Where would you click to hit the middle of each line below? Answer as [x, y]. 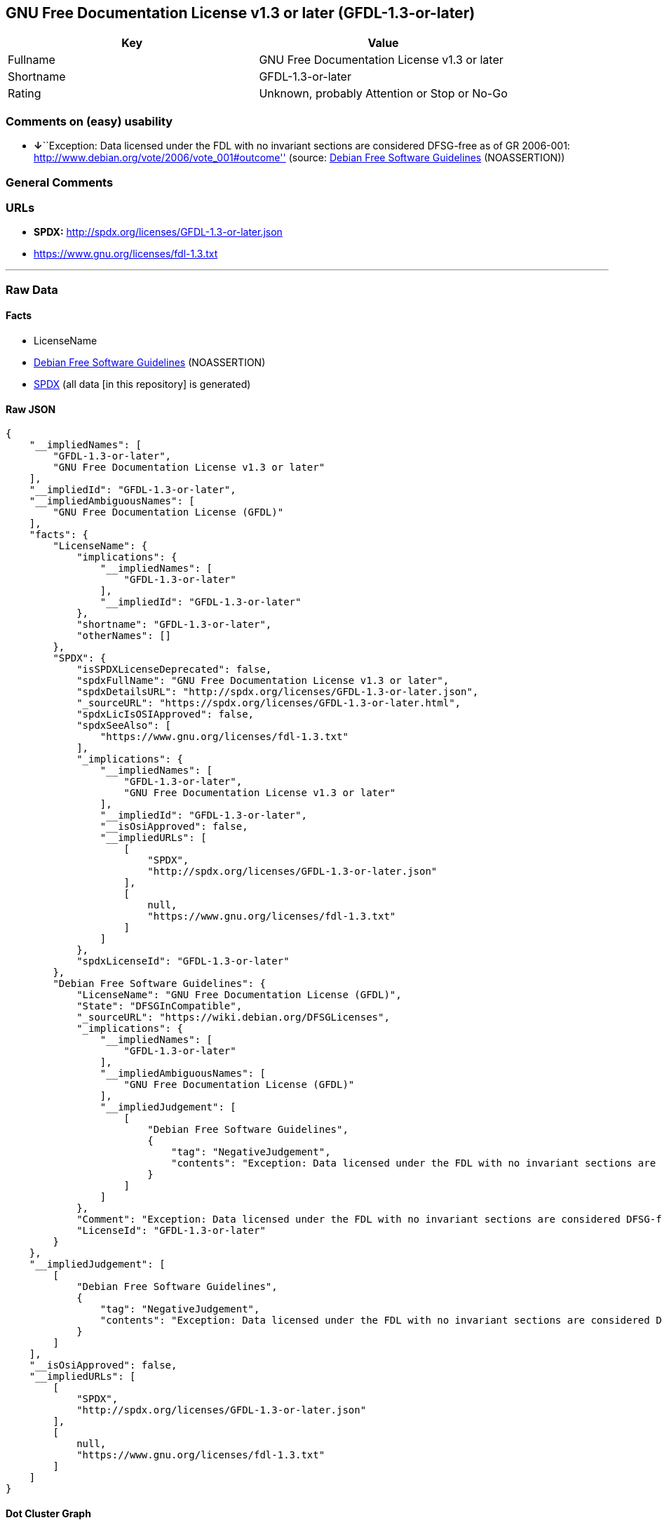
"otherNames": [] [124, 636]
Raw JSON [31, 409]
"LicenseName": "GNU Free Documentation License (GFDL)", [239, 995]
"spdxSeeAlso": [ [124, 726]
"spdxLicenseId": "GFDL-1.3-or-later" [183, 961]
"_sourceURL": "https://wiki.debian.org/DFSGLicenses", [233, 1017]
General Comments [60, 182]
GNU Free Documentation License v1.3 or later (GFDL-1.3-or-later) [241, 13]
